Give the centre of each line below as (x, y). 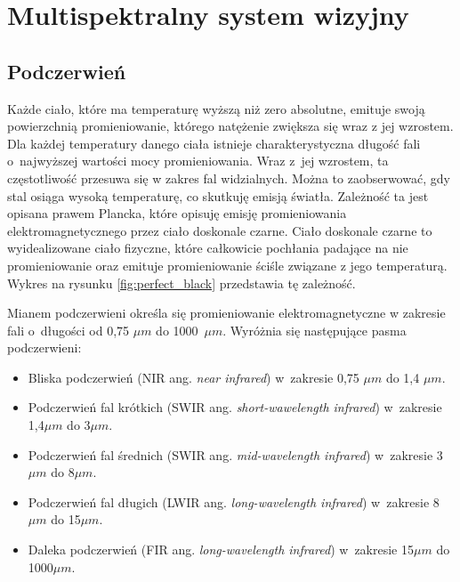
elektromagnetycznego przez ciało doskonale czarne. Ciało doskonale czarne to (220, 230)
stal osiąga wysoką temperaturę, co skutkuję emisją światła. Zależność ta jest (218, 195)
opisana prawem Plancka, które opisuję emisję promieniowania (177, 213)
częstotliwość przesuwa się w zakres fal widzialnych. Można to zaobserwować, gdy (229, 178)
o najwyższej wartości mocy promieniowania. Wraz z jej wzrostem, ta (198, 161)
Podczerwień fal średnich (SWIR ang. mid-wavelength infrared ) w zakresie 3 (235, 454)
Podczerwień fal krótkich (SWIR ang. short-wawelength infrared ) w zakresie (235, 407)
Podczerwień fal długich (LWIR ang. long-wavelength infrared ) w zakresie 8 (234, 501)
